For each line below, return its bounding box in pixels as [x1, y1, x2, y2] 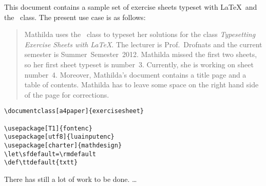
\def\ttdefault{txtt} [4, 159, 78, 166]
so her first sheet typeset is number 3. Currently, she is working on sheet [24, 59, 254, 69]
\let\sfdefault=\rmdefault [4, 150, 96, 158]
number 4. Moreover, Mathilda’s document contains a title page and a [24, 69, 246, 80]
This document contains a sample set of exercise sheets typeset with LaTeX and [4, 2, 257, 12]
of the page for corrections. [24, 89, 109, 100]
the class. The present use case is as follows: [4, 11, 146, 22]
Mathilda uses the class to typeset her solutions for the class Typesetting [24, 29, 256, 40]
